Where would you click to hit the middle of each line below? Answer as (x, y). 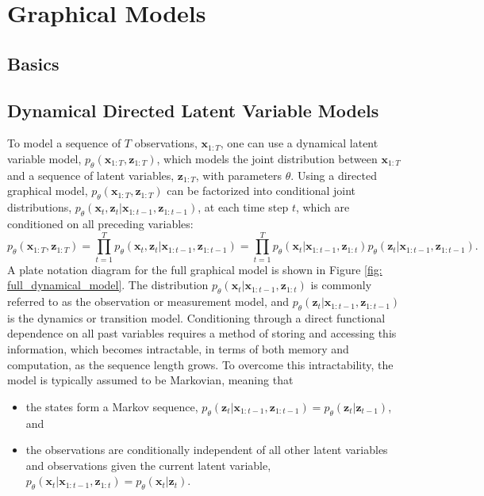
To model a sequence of (64, 143)
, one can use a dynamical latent (299, 143)
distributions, (40, 207)
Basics (33, 63)
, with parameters (239, 175)
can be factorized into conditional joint (261, 191)
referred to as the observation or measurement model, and (148, 301)
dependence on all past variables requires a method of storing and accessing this (202, 333)
